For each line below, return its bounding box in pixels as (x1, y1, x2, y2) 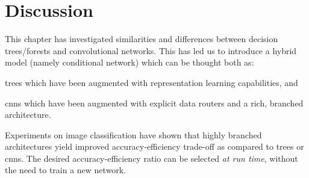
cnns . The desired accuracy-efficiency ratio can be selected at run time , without (5, 152, 298, 164)
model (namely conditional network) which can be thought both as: (5, 56, 254, 69)
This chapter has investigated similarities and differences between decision (5, 32, 278, 45)
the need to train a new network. (5, 164, 126, 176)
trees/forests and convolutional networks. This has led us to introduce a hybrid (5, 44, 297, 57)
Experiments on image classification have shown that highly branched (5, 128, 262, 141)
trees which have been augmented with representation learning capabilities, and (5, 76, 298, 88)
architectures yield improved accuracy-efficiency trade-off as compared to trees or (5, 140, 304, 153)
